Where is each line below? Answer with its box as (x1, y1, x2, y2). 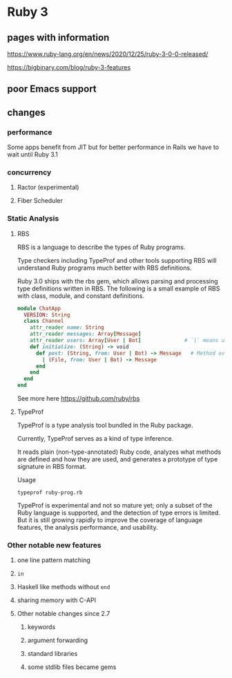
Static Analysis (7, 214, 59, 223)
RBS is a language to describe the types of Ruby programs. (17, 243, 186, 251)
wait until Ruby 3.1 (7, 150, 59, 159)
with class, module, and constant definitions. (17, 291, 145, 300)
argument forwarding (27, 636, 88, 645)
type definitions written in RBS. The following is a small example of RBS (17, 284, 220, 292)
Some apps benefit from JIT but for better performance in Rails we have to (7, 143, 220, 152)
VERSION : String (23, 311, 70, 318)
